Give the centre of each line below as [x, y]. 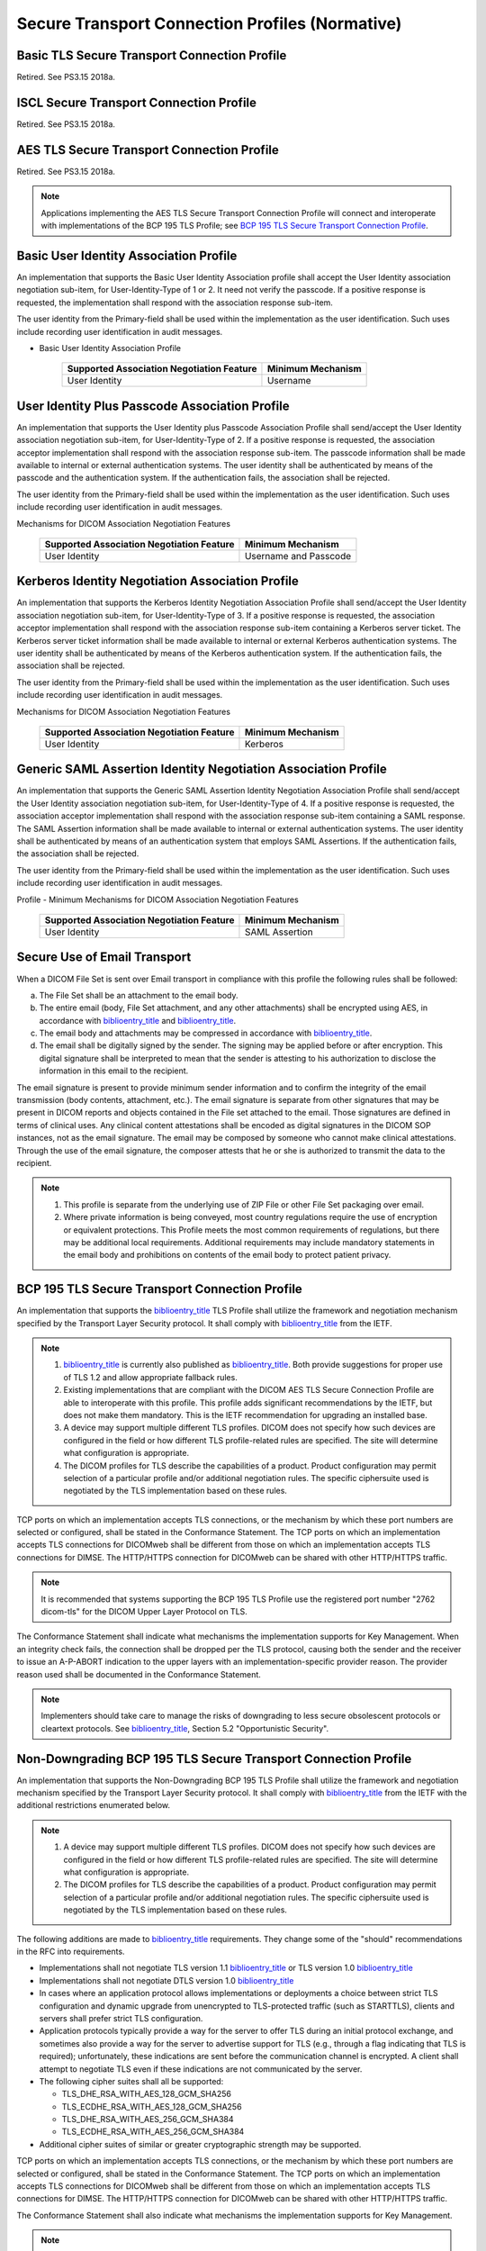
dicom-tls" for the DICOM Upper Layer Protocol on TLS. [144, 1612]
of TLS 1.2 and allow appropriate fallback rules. [150, 1377]
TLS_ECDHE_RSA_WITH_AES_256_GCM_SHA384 [153, 2132]
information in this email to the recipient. [114, 1071]
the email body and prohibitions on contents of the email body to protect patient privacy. [227, 1255]
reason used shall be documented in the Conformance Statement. [139, 1674]
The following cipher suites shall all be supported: [131, 2081]
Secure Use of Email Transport [104, 958]
